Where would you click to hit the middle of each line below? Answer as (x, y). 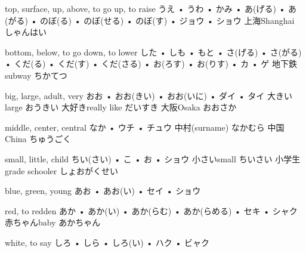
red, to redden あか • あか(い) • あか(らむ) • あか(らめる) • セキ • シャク (151, 210)
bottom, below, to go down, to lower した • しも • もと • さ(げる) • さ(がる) (153, 52)
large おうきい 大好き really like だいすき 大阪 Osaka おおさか (121, 107)
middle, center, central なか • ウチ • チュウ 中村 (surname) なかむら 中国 (145, 127)
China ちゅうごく (38, 139)
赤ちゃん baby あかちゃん (53, 222)
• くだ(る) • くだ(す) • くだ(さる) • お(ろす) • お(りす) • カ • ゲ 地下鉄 (151, 64)
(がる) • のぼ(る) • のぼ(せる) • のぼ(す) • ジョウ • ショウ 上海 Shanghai (150, 20)
